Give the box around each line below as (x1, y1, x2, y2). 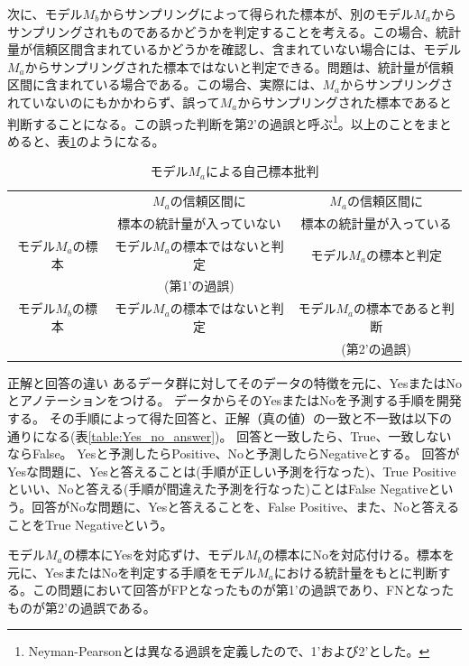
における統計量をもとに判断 (273, 562, 438, 581)
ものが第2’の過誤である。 (7, 597, 156, 616)
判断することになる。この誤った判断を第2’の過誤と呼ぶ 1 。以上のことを (7, 111, 427, 133)
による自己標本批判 (205, 162, 319, 180)
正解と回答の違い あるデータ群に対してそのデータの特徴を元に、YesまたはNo (7, 373, 462, 392)
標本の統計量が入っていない (117, 214, 281, 233)
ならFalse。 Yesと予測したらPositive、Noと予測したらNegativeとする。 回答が (7, 444, 460, 463)
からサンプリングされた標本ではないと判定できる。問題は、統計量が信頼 (24, 57, 454, 76)
